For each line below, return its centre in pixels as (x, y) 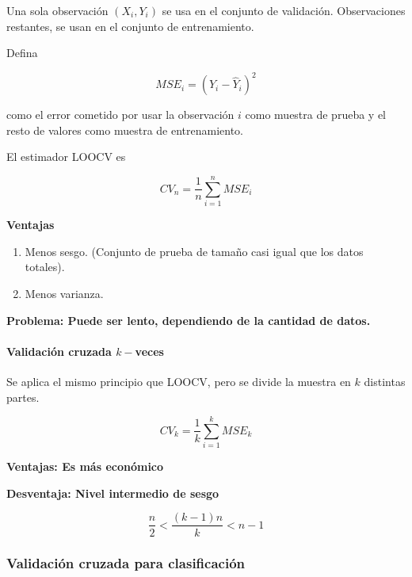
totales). (45, 267)
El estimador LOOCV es (66, 157)
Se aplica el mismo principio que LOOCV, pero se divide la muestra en (179, 381)
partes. (23, 397)
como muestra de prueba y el (316, 115)
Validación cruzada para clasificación (126, 563)
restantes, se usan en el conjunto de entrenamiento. (130, 26)
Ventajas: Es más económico (85, 466)
